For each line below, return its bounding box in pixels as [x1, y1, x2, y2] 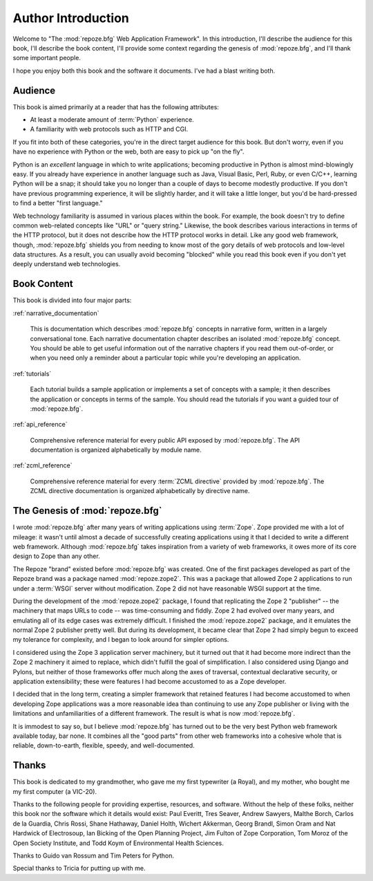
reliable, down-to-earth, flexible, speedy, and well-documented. [12, 741, 195, 750]
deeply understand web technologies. [12, 260, 121, 268]
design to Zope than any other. [12, 552, 100, 560]
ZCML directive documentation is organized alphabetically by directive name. [30, 487, 250, 495]
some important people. [12, 54, 81, 62]
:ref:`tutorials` [12, 369, 52, 378]
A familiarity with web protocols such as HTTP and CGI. [30, 125, 189, 133]
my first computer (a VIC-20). [12, 787, 97, 795]
